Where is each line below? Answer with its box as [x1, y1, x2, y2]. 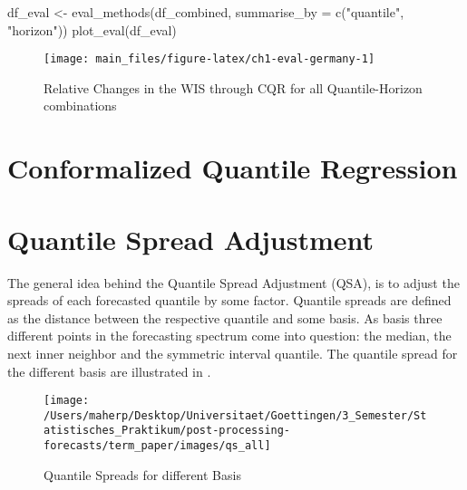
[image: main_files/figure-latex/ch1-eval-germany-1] [44, 53, 375, 66]
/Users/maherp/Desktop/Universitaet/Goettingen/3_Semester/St [44, 408, 427, 422]
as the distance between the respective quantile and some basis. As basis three [7, 308, 443, 327]
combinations [44, 96, 117, 115]
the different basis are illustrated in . [7, 361, 211, 380]
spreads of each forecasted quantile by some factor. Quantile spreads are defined [7, 291, 452, 310]
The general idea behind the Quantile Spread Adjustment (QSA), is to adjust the [7, 273, 460, 292]
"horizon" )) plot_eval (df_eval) [7, 20, 177, 39]
